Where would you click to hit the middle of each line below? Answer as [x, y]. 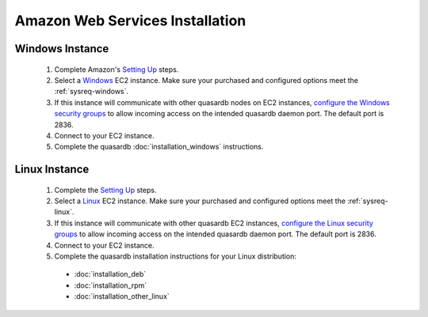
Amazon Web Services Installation [130, 21]
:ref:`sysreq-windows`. [92, 92]
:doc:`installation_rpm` [111, 285]
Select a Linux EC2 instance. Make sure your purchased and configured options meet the [200, 201]
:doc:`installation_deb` [110, 274]
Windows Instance [62, 49]
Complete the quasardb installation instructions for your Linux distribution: [176, 256]
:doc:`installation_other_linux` [122, 296]
